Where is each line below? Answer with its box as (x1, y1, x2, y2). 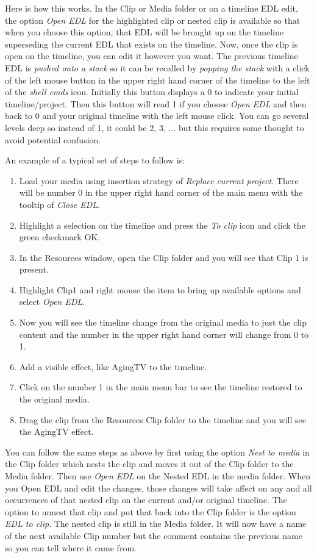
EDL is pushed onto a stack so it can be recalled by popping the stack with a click (5, 61, 310, 74)
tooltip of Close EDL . (19, 198, 100, 210)
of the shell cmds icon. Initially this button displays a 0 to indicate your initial (5, 85, 299, 98)
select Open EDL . (19, 295, 85, 308)
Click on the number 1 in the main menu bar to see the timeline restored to (19, 381, 302, 393)
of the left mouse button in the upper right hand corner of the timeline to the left (5, 73, 310, 86)
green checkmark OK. (19, 231, 101, 243)
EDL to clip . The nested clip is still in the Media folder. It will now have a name (5, 517, 307, 530)
